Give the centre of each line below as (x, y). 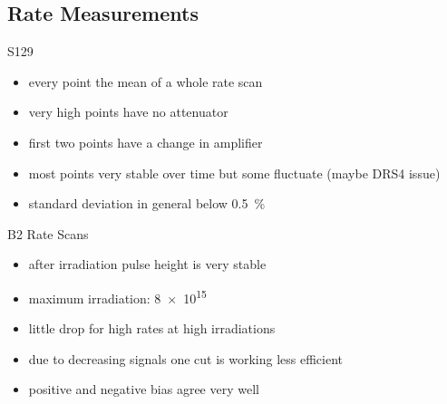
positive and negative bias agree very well (144, 389)
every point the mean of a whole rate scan (146, 81)
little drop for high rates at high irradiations (152, 328)
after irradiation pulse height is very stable (147, 264)
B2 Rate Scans (48, 233)
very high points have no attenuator (128, 112)
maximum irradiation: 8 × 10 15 (117, 296)
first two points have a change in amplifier (146, 142)
